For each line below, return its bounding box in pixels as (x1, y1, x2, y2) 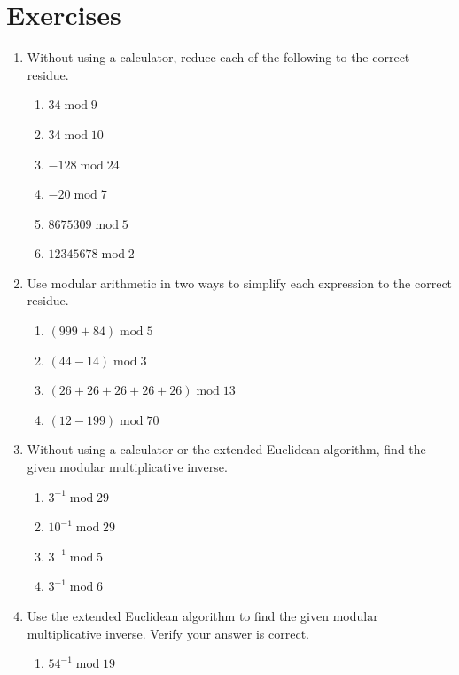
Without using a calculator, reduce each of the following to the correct (27, 48, 410, 67)
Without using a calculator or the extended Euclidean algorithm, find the (27, 440, 426, 459)
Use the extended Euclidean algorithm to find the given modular (27, 607, 378, 624)
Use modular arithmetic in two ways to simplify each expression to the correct (27, 273, 453, 292)
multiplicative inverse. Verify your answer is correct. (27, 624, 309, 642)
